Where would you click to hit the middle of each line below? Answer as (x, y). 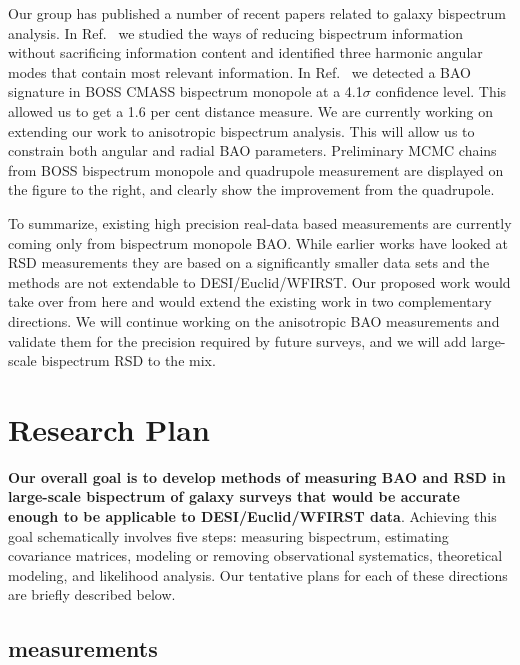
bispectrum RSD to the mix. (128, 360)
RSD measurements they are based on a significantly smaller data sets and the (249, 262)
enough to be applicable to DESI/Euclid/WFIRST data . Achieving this (252, 516)
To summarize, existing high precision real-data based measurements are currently (260, 222)
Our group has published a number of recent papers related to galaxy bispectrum (257, 13)
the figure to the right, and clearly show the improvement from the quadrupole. (251, 189)
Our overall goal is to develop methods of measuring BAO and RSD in (257, 476)
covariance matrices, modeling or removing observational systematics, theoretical (255, 555)
